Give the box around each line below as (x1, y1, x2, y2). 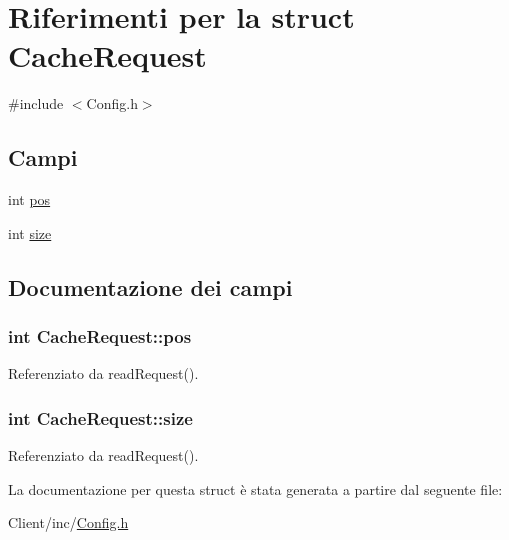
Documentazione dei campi (8, 271, 293, 302)
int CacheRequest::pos (8, 324, 192, 348)
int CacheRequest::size (8, 405, 193, 430)
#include (8, 93, 64, 114)
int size (8, 222, 52, 243)
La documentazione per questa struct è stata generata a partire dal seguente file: (8, 478, 503, 499)
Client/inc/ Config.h (8, 512, 129, 533)
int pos (8, 189, 51, 210)
